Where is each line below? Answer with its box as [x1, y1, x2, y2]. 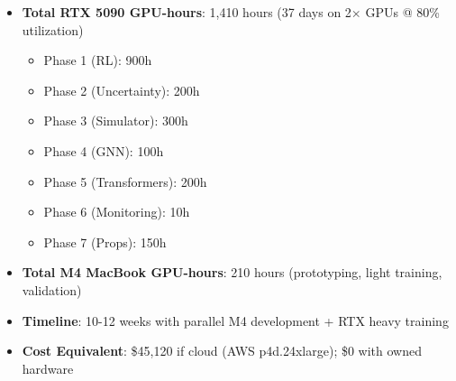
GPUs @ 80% [365, 3, 440, 21]
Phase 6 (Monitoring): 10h [43, 202, 190, 221]
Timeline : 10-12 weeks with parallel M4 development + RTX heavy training [22, 311, 449, 330]
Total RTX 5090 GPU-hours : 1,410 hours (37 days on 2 [22, 3, 351, 21]
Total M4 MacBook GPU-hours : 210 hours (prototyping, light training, [22, 263, 442, 282]
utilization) [22, 20, 84, 39]
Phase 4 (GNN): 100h [43, 141, 164, 160]
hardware [22, 358, 74, 377]
